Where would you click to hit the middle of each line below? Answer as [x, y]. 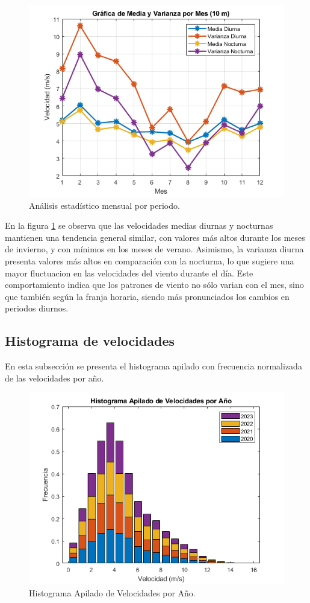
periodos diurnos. [37, 308]
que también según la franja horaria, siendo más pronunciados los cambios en [147, 296]
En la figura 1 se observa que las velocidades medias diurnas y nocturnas [139, 225]
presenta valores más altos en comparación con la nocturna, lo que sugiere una [150, 260]
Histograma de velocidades [90, 341]
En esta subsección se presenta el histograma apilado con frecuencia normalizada [153, 366]
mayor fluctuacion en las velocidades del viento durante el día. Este [129, 273]
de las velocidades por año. [54, 378]
